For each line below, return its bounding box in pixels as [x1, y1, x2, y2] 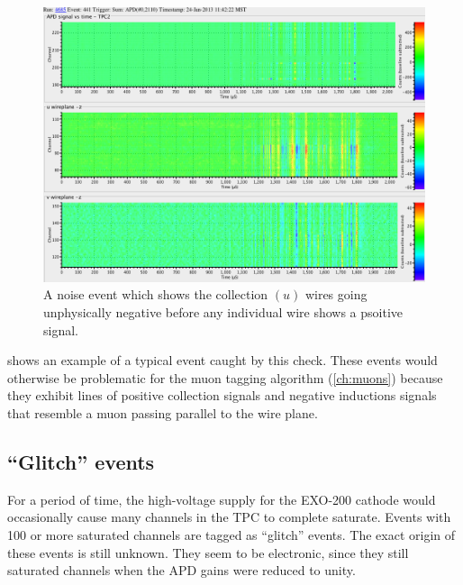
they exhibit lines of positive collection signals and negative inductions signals [7, 386, 437, 405]
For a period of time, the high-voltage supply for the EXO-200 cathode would [7, 489, 436, 508]
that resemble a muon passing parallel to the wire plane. [7, 403, 318, 422]
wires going [304, 285, 368, 304]
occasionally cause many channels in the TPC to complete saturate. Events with [7, 507, 451, 526]
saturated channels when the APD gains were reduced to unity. [7, 561, 356, 580]
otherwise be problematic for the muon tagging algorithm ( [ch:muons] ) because [7, 368, 443, 387]
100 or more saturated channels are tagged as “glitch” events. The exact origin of [7, 525, 456, 544]
